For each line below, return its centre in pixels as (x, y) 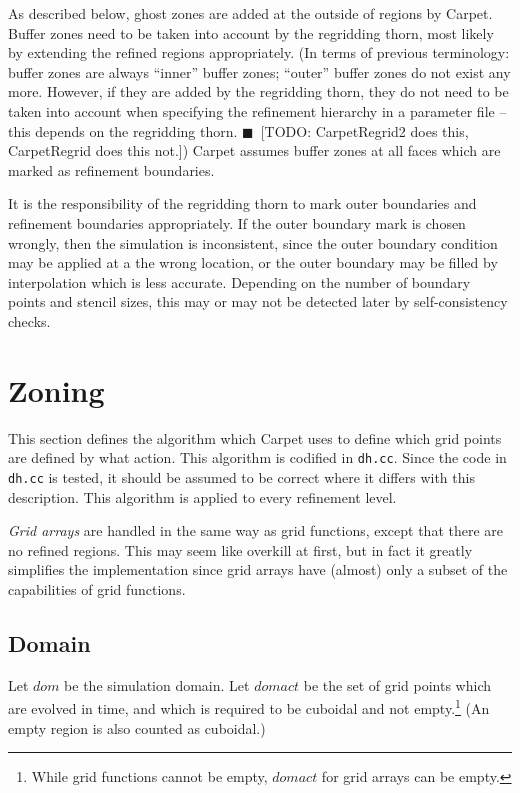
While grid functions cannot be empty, (149, 776)
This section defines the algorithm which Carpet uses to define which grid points (255, 437)
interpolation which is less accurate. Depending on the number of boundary (239, 281)
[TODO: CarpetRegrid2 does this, (364, 130)
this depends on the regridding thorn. (123, 130)
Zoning (56, 389)
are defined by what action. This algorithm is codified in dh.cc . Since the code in (257, 457)
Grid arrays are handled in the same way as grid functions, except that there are (256, 530)
